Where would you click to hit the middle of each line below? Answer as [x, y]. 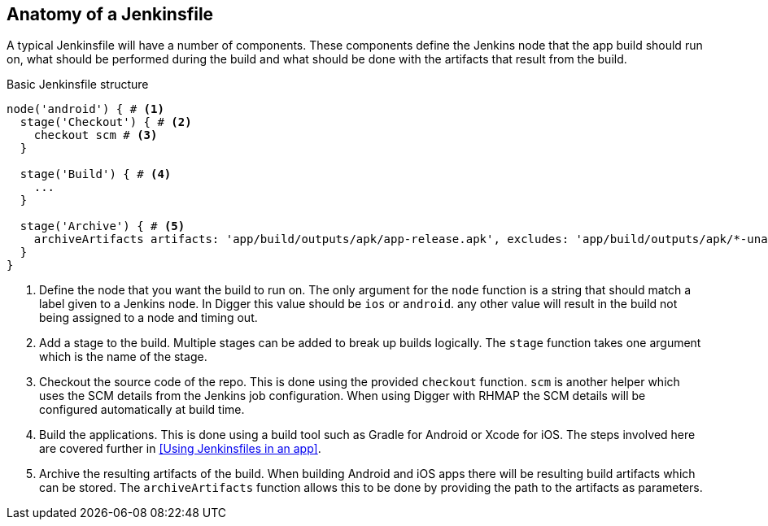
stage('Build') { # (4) [96, 174]
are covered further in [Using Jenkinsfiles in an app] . [180, 449]
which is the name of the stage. [123, 357]
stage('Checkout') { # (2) [106, 122]
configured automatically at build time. [142, 410]
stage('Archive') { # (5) [103, 226]
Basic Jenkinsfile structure [78, 85]
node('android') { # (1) [85, 109]
